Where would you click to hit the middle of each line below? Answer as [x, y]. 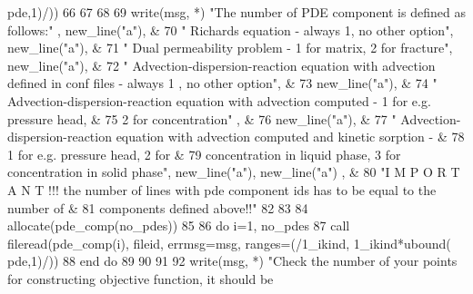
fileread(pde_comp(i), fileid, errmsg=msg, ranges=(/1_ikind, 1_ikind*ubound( [229, 243]
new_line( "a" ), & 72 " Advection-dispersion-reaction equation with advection [221, 65]
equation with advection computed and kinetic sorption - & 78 [290, 137]
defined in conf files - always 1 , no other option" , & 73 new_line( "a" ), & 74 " [222, 83]
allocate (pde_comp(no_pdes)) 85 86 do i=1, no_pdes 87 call [179, 225]
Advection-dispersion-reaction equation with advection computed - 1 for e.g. [219, 100]
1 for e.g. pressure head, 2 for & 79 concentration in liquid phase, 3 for [204, 154]
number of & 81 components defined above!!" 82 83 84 [158, 207]
